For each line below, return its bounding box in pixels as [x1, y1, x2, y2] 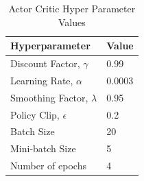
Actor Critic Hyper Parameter [8, 1, 136, 15]
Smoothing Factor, [10, 90, 88, 104]
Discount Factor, [10, 56, 80, 71]
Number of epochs [10, 158, 86, 173]
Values [58, 14, 86, 29]
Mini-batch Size [10, 141, 76, 156]
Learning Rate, [10, 73, 73, 87]
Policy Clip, [10, 107, 60, 121]
